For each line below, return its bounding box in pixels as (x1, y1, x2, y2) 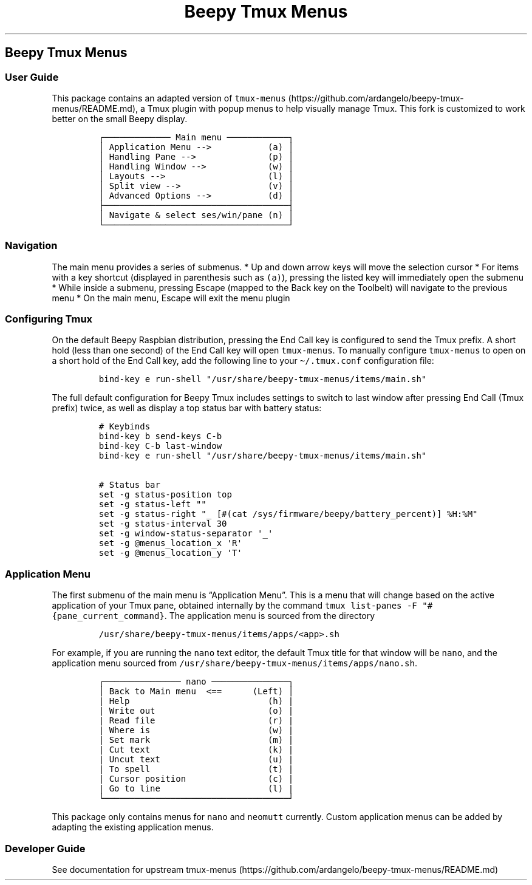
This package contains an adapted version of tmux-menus (52, 92, 286, 103)
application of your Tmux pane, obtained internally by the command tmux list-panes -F (52, 600, 417, 611)
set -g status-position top (98, 490, 232, 500)
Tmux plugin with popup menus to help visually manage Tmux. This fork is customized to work (147, 103, 525, 114)
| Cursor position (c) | (98, 774, 294, 784)
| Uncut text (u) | (98, 754, 294, 765)
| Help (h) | (98, 696, 294, 706)
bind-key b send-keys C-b (98, 431, 222, 442)
